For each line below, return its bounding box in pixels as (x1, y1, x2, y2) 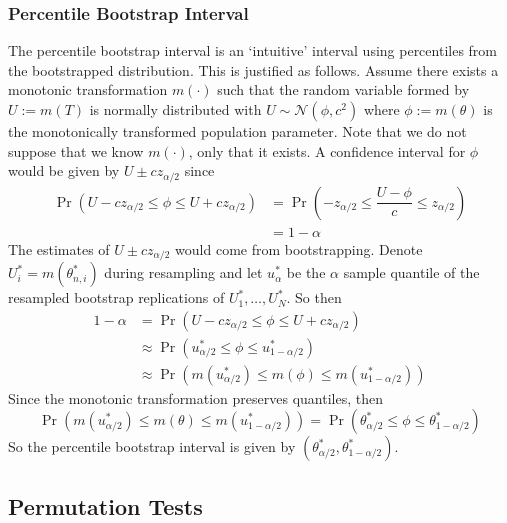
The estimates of (8, 238, 110, 259)
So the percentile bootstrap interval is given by (8, 436, 296, 457)
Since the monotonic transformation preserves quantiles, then (8, 387, 383, 408)
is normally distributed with (89, 99, 262, 119)
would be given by (8, 160, 120, 181)
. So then (286, 287, 342, 308)
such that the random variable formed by (217, 79, 470, 100)
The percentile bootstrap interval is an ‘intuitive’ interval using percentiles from (8, 40, 498, 61)
